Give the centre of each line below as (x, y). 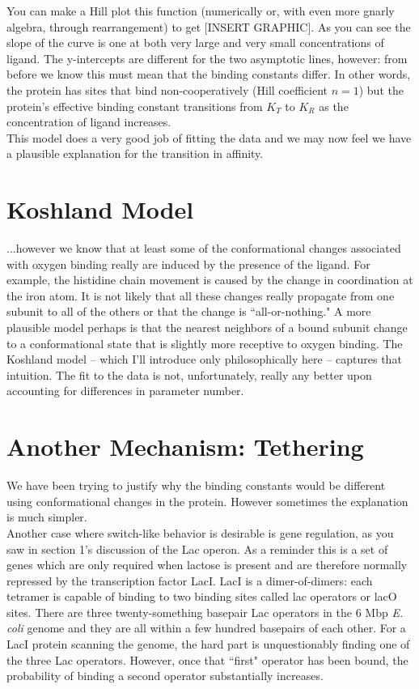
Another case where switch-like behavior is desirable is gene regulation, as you (200, 532)
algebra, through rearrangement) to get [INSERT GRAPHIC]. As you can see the (209, 26)
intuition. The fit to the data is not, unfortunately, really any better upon (189, 374)
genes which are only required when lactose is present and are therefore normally (207, 565)
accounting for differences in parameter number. (125, 391)
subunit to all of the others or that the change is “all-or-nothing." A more (189, 311)
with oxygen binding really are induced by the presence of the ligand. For (188, 264)
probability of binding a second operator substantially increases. (165, 676)
